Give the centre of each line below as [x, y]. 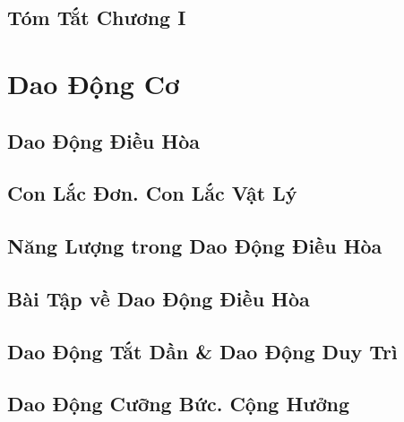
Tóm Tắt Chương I [97, 17]
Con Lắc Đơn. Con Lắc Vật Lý [152, 193]
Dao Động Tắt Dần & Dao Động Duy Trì [202, 351]
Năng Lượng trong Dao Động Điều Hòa [195, 246]
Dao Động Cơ [94, 83]
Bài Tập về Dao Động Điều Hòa [159, 298]
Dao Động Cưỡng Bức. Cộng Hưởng [179, 404]
